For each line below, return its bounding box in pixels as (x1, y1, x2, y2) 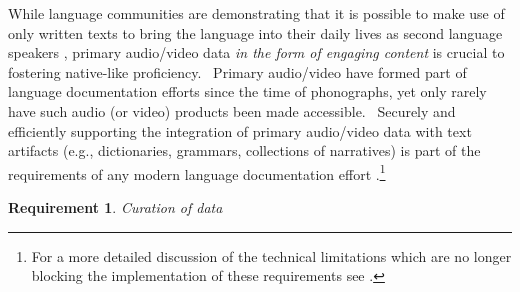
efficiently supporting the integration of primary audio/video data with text (8, 120, 472, 141)
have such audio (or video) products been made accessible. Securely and (8, 100, 456, 121)
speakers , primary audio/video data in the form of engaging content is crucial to (8, 42, 505, 63)
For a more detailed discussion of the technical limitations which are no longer (31, 245, 512, 266)
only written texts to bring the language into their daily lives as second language (8, 22, 503, 43)
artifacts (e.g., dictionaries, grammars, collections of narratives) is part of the (8, 140, 481, 161)
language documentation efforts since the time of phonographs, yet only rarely (8, 81, 487, 102)
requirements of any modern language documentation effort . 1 (8, 160, 386, 184)
